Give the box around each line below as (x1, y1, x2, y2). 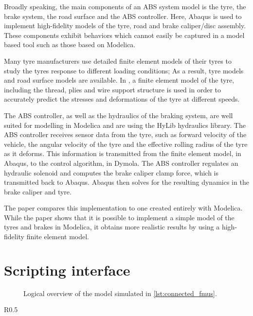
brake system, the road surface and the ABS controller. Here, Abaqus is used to (4, 11, 242, 21)
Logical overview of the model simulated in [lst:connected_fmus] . (23, 288, 217, 298)
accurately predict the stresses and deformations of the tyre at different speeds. (4, 94, 240, 104)
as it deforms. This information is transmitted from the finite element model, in (4, 148, 241, 158)
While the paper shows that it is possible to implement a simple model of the (4, 212, 235, 222)
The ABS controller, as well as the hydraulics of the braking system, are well (4, 110, 233, 120)
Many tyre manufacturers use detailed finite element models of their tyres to (4, 55, 232, 66)
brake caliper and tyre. (4, 186, 72, 196)
